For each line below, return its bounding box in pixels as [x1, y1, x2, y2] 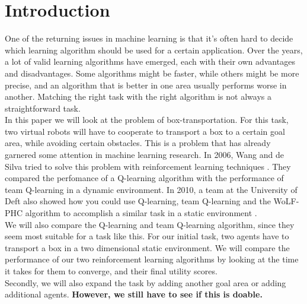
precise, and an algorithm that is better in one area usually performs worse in [5, 78, 287, 91]
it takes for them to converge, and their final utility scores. [5, 265, 218, 277]
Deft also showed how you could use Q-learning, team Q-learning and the [5, 195, 271, 207]
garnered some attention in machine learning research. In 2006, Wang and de [5, 148, 284, 161]
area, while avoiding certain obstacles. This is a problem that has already [5, 137, 271, 149]
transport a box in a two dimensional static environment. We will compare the [5, 241, 290, 254]
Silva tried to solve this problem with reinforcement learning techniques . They [5, 160, 291, 172]
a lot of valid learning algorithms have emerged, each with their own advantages [5, 55, 295, 68]
